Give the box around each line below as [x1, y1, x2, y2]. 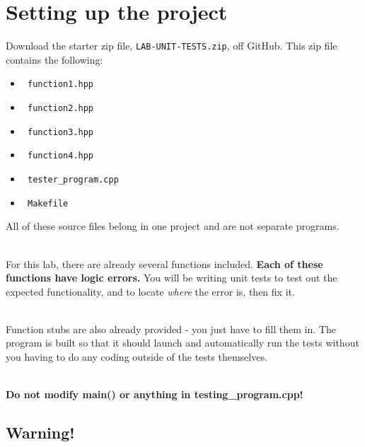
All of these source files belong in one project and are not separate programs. [6, 219, 340, 233]
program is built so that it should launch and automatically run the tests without [6, 335, 359, 350]
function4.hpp [27, 151, 94, 161]
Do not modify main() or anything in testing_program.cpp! [6, 387, 303, 402]
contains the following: [6, 52, 103, 66]
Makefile [27, 198, 69, 209]
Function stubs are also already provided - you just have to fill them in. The [6, 321, 336, 336]
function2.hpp [27, 103, 94, 114]
